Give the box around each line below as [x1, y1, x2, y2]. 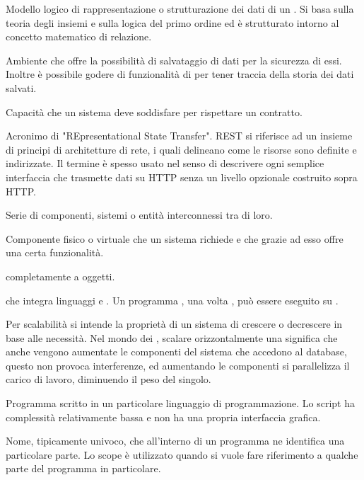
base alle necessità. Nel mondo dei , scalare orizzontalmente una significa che [6, 330, 338, 345]
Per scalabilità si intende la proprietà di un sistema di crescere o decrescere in [6, 316, 343, 331]
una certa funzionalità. [6, 245, 104, 260]
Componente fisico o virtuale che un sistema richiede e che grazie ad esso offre [6, 231, 344, 246]
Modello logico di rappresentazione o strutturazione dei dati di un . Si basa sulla [6, 1, 354, 16]
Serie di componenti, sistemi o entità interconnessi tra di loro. [6, 207, 273, 222]
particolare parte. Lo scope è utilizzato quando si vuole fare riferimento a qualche [6, 447, 358, 462]
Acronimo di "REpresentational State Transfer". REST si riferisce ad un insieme [6, 128, 353, 143]
